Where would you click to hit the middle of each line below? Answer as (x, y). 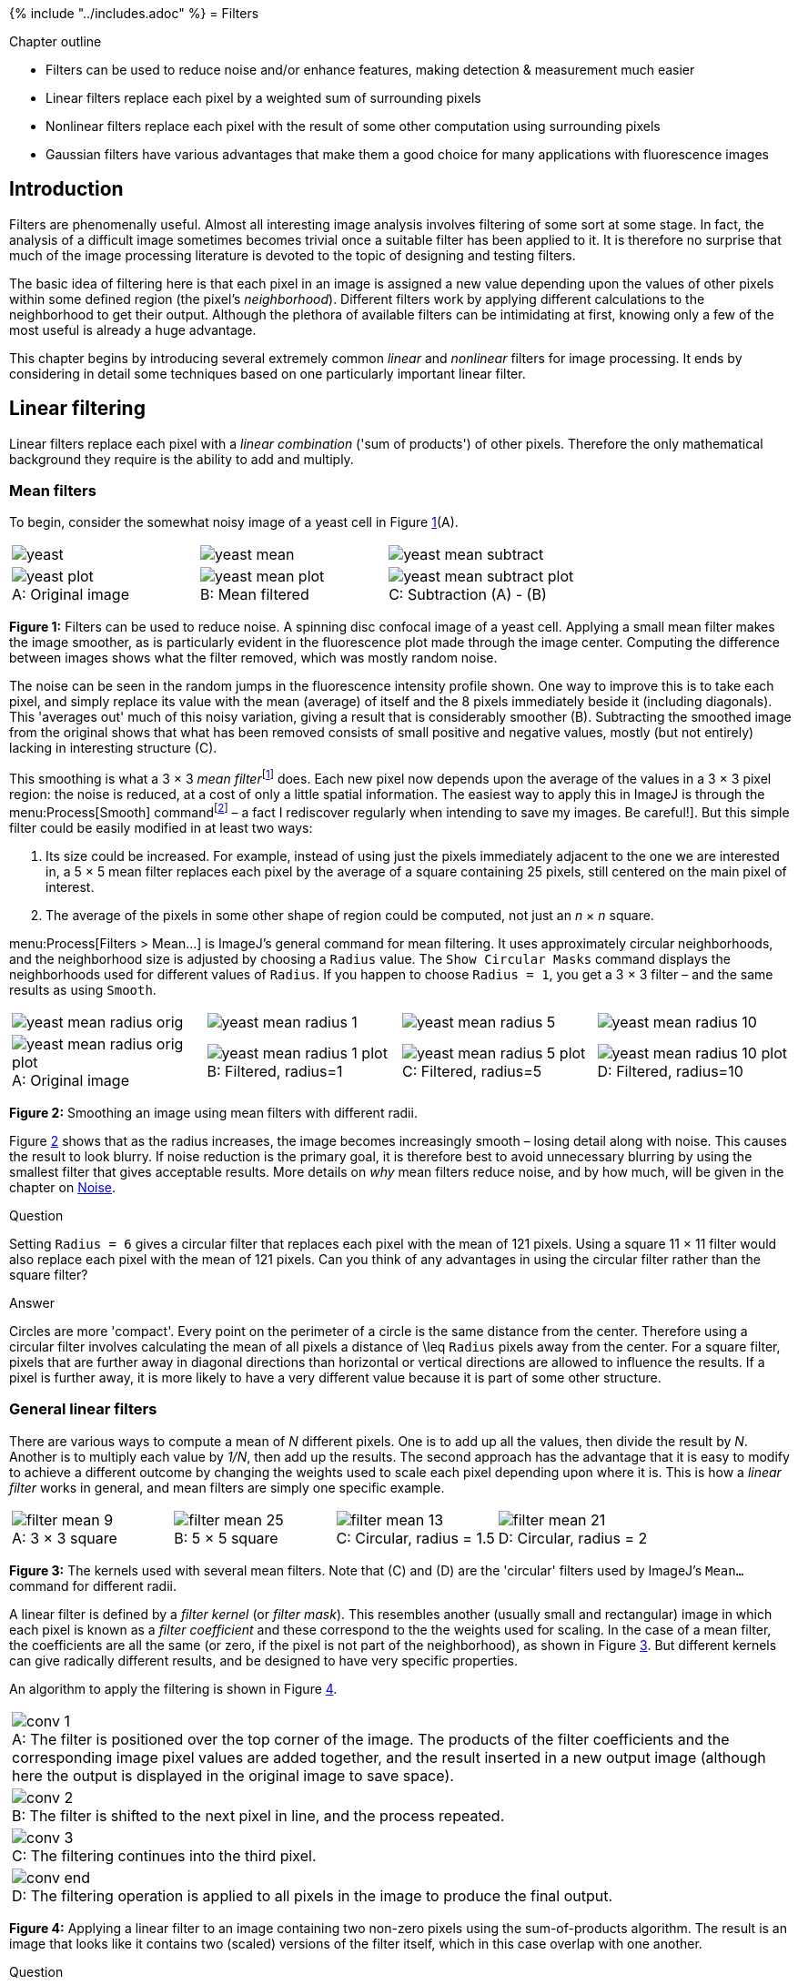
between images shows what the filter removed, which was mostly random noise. (253, 658)
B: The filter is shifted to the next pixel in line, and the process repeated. (258, 1815)
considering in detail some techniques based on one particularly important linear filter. (268, 373)
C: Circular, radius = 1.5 (415, 1538)
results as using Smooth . (83, 989)
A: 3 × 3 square (65, 1538)
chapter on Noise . (63, 1187)
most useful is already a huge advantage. (133, 329)
